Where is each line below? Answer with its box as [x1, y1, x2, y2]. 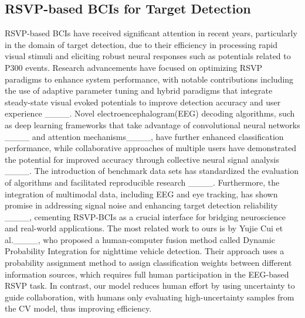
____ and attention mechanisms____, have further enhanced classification [5, 130, 284, 142]
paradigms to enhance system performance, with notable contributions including [5, 73, 294, 85]
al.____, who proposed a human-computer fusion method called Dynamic [5, 233, 275, 245]
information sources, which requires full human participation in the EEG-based [5, 268, 289, 280]
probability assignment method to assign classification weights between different [5, 257, 292, 269]
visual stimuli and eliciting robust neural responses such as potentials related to [5, 50, 291, 62]
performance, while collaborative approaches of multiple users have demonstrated [5, 142, 297, 154]
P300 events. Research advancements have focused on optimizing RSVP [5, 61, 262, 73]
